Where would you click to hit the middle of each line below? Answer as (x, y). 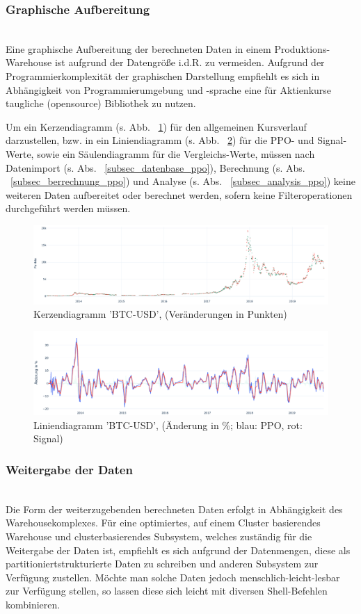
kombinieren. (33, 605)
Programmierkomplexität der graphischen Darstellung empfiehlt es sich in (163, 76)
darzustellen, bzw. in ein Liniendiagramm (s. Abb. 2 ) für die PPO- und (160, 140)
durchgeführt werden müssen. (68, 208)
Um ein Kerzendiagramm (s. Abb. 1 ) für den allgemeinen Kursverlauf (156, 126)
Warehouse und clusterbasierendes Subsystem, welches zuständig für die (159, 536)
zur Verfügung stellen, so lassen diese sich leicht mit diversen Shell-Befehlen (167, 591)
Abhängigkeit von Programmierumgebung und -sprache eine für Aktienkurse (169, 89)
